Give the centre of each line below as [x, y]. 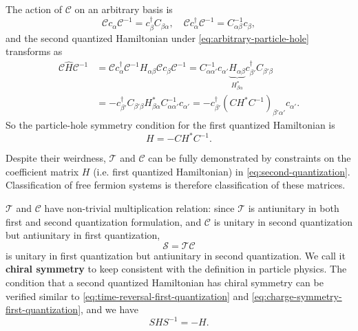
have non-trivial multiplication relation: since [139, 208]
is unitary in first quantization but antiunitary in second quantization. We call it [176, 255]
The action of [34, 9]
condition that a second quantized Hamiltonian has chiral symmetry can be [165, 282]
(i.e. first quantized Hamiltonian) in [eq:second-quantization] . [222, 171]
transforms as [34, 51]
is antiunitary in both [294, 208]
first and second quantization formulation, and [104, 221]
